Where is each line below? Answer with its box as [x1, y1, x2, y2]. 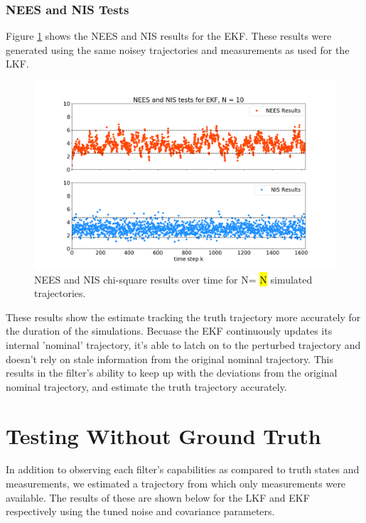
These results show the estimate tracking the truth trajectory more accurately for [6, 309, 361, 324]
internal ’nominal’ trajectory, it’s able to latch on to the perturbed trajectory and [6, 337, 361, 352]
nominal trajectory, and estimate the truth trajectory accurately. [6, 379, 287, 394]
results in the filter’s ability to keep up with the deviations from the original [6, 365, 338, 380]
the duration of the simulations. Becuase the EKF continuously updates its [6, 323, 333, 338]
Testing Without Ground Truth [6, 421, 321, 450]
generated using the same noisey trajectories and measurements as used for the [6, 42, 350, 57]
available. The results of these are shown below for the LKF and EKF [6, 490, 310, 505]
